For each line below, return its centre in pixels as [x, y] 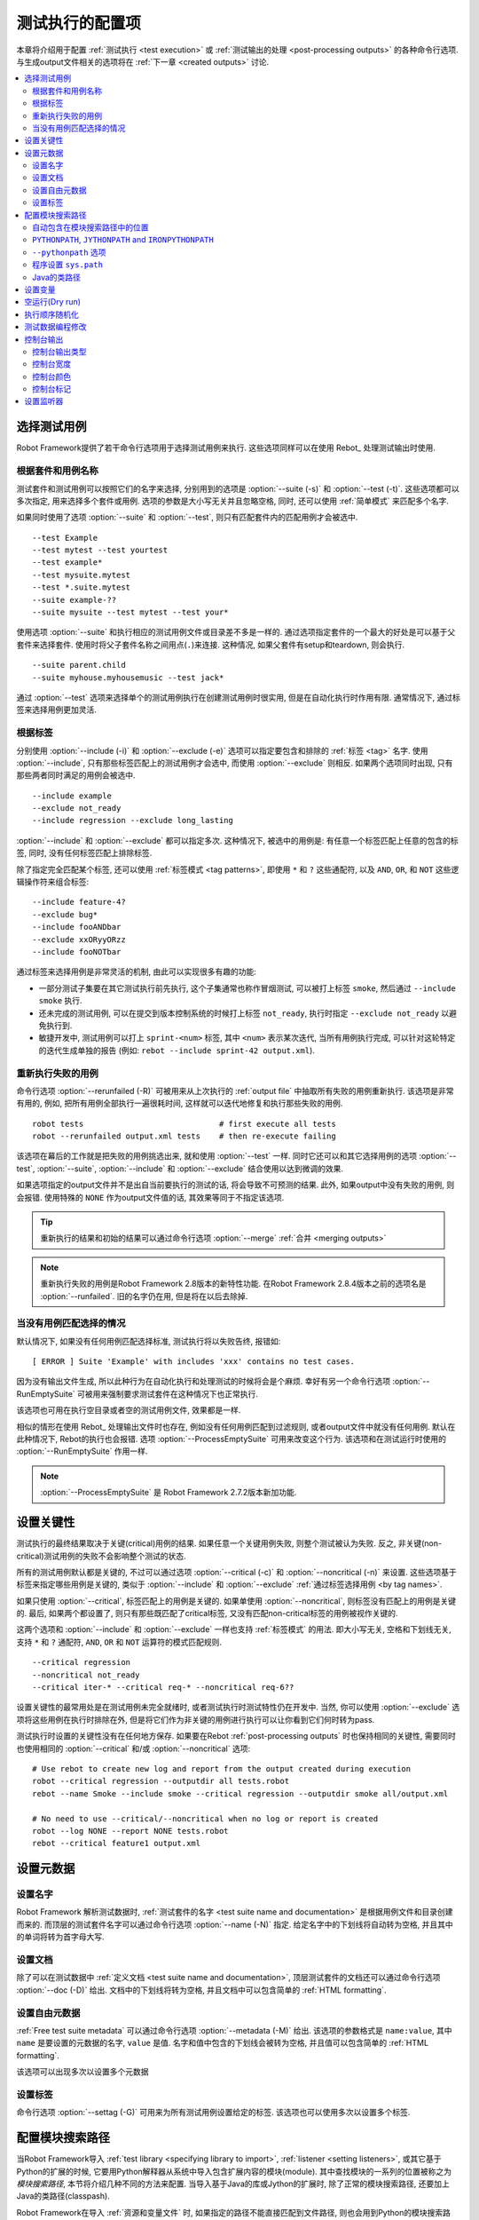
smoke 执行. [61, 1001]
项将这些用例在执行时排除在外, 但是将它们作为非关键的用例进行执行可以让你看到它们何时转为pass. [196, 1719]
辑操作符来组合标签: [53, 882]
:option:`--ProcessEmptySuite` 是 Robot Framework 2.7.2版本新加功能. [169, 1493]
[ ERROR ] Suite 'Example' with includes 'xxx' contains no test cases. [193, 1362]
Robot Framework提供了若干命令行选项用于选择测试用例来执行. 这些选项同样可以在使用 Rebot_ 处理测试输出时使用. [226, 448]
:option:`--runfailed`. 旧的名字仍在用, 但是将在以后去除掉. [144, 1296]
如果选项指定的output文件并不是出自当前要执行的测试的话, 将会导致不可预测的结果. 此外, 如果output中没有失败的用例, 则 [236, 1185]
